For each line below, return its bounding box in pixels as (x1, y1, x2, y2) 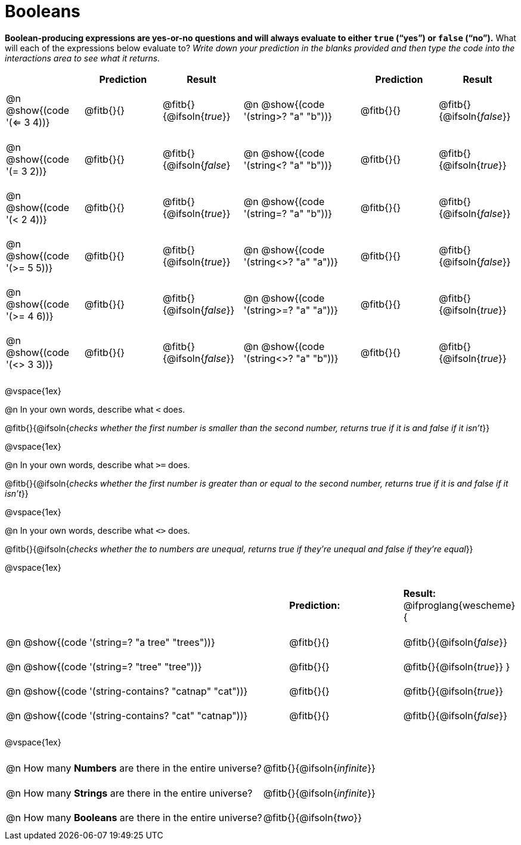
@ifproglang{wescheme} (403, 599, 516, 612)
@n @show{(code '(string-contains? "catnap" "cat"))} (6, 685, 248, 698)
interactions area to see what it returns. (5, 52, 160, 63)
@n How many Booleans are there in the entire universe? (6, 811, 262, 824)
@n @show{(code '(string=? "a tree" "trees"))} (6, 636, 215, 648)
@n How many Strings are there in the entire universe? (6, 787, 253, 799)
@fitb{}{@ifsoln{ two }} (263, 811, 362, 824)
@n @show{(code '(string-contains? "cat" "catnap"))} (6, 710, 248, 722)
